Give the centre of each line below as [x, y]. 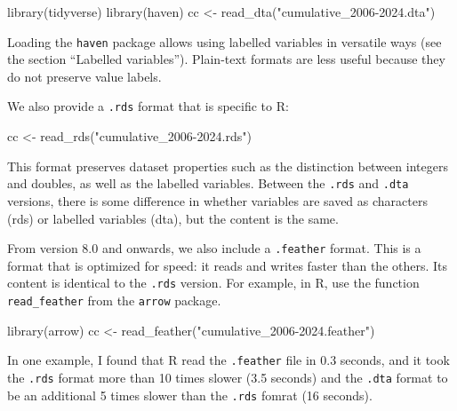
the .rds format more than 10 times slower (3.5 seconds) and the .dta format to [228, 377]
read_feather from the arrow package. [114, 300]
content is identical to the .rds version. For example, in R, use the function [213, 283]
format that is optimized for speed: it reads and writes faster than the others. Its [228, 265]
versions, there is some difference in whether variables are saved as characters [217, 200]
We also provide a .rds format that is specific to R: [148, 106]
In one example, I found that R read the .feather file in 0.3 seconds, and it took [228, 360]
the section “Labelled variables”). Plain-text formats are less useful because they [226, 59]
